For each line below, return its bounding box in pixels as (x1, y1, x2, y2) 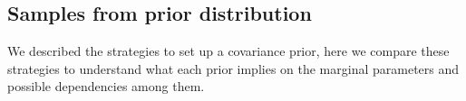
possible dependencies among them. (7, 77, 205, 96)
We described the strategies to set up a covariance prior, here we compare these (7, 41, 450, 60)
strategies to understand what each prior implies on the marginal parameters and (7, 59, 460, 78)
